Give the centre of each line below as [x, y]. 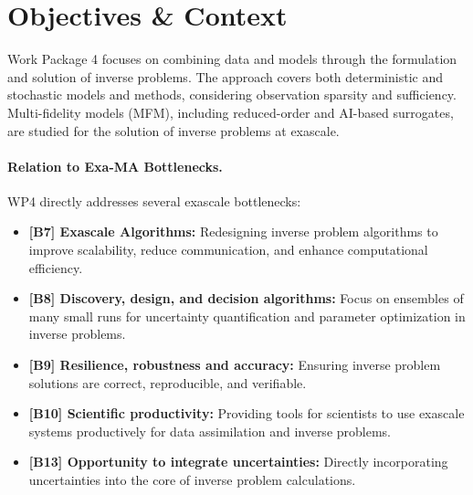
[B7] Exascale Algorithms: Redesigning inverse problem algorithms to [233, 232]
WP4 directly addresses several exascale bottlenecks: [154, 200]
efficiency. [56, 267]
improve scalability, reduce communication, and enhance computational [228, 250]
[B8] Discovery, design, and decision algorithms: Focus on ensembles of [246, 298]
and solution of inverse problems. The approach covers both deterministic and [225, 76]
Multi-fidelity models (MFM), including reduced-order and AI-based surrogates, [231, 112]
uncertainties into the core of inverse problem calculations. [192, 480]
